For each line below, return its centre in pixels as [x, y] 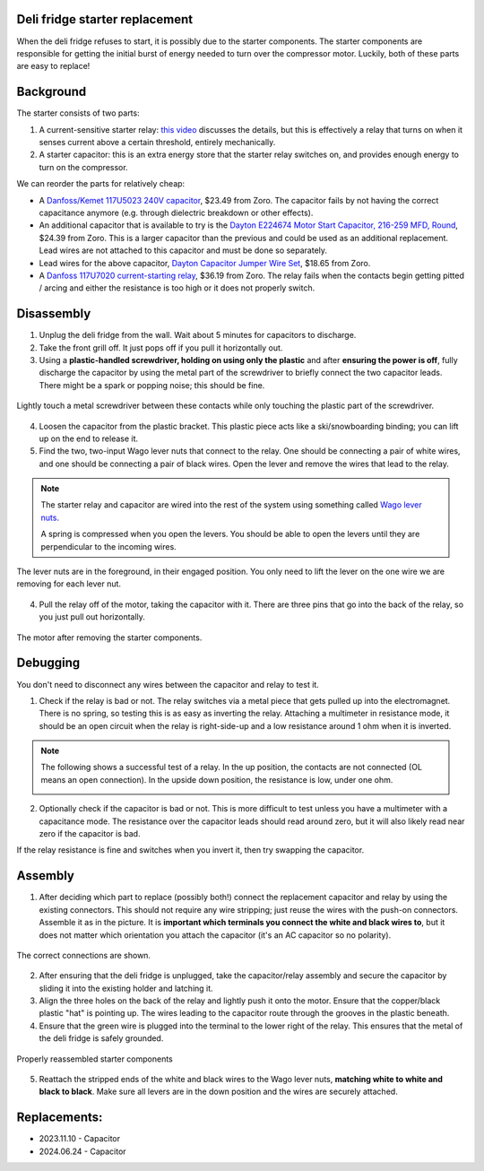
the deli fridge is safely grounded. [101, 1038]
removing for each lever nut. [69, 584]
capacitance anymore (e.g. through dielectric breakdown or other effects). [176, 213]
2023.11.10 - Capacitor [80, 1139]
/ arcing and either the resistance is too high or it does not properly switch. [177, 288]
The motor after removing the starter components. [109, 638]
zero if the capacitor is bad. [90, 834]
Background [52, 92]
